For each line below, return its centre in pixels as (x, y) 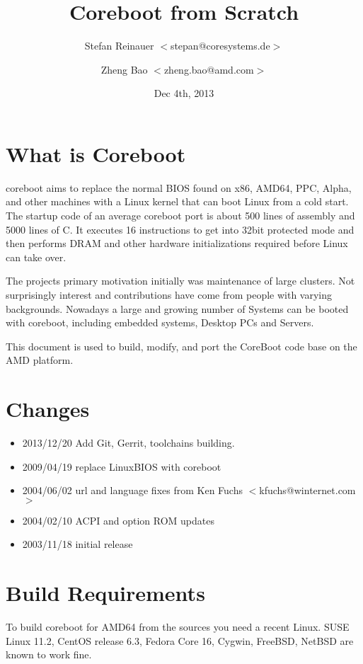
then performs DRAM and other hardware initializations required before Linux (177, 243)
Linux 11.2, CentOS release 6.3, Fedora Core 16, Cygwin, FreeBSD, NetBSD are (180, 640)
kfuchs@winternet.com (307, 490)
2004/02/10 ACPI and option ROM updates (118, 520)
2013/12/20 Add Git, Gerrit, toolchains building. (128, 443)
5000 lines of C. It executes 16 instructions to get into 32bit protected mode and (180, 229)
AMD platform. (40, 360)
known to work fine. (49, 654)
